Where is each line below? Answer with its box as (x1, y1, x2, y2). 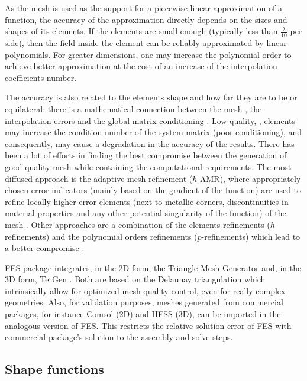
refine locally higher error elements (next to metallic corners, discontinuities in (5, 195, 289, 207)
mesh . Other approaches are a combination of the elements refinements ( (5, 218, 270, 230)
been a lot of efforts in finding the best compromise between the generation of (5, 149, 287, 161)
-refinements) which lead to (201, 230, 300, 242)
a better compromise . (5, 242, 85, 254)
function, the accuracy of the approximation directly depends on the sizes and (5, 13, 287, 25)
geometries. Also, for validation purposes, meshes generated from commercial (5, 296, 283, 308)
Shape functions (5, 360, 104, 378)
